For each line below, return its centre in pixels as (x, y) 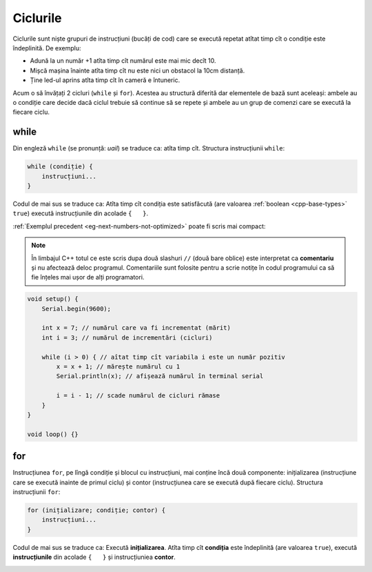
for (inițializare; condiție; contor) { (96, 510)
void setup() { (53, 299)
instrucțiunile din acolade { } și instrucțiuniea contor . (94, 557)
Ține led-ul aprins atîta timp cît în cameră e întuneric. (105, 80)
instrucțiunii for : (37, 492)
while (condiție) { (60, 167)
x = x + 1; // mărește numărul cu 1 (118, 367)
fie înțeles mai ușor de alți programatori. (88, 277)
